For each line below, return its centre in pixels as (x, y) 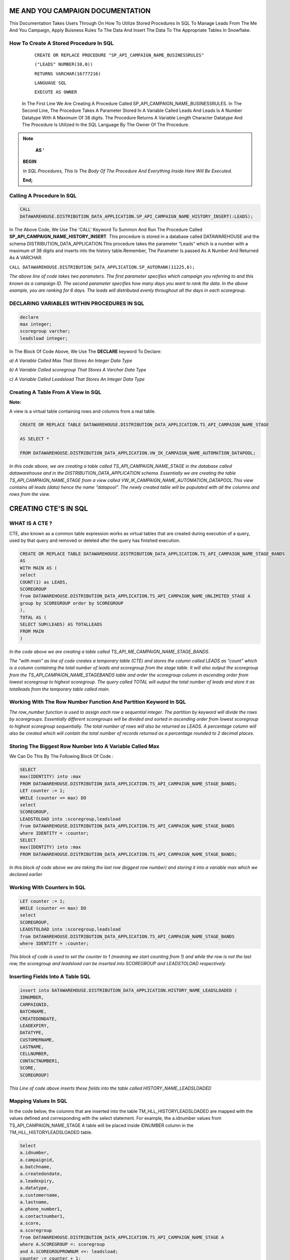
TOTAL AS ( (33, 617)
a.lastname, (35, 1202)
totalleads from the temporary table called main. (60, 689)
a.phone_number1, (41, 1209)
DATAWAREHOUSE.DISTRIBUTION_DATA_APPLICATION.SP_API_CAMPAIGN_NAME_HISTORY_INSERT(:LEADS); (136, 216)
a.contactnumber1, (42, 1216)
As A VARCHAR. (26, 258)
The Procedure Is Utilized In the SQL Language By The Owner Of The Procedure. (106, 124)
